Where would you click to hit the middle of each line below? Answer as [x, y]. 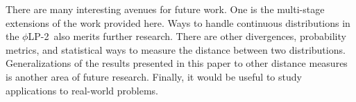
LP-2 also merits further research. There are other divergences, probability [187, 36]
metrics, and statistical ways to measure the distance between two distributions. [176, 49]
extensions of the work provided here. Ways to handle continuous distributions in [178, 22]
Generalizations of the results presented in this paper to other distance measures [177, 63]
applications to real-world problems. [82, 90]
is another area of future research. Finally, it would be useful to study [154, 76]
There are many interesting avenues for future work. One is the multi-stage [165, 9]
